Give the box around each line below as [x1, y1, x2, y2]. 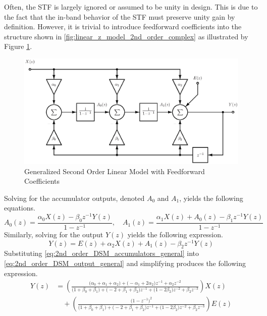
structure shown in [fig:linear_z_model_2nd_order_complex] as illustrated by [4, 31, 248, 41]
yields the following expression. [127, 229, 223, 239]
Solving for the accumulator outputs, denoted [4, 192, 145, 203]
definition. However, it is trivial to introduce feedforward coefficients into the [4, 21, 242, 32]
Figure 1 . [4, 41, 32, 51]
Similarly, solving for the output [4, 229, 103, 239]
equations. [4, 202, 35, 213]
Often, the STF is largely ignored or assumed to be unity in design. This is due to [4, 2, 258, 12]
